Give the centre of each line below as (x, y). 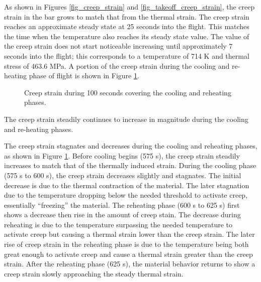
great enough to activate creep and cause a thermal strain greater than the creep (128, 254)
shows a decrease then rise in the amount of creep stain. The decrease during (122, 215)
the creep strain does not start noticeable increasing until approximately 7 (118, 46)
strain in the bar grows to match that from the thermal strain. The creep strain (127, 16)
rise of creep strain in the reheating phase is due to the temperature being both (126, 244)
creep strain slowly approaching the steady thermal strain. (94, 273)
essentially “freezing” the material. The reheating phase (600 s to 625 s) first (122, 204)
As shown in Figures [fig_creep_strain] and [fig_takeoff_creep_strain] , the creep (129, 7)
